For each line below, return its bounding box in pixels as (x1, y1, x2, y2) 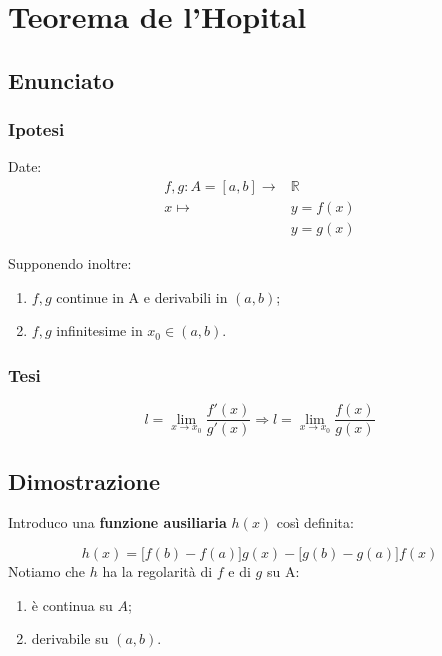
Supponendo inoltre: (8, 253, 132, 274)
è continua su (31, 594, 113, 615)
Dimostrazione (8, 465, 161, 496)
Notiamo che (8, 560, 85, 581)
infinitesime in (56, 320, 143, 341)
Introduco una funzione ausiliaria (8, 512, 227, 533)
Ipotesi (8, 117, 65, 142)
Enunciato (8, 64, 115, 95)
